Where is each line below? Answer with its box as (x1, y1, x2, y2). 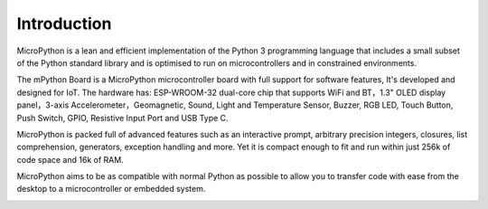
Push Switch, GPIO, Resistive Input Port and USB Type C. (16, 112, 230, 123)
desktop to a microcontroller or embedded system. (16, 184, 206, 195)
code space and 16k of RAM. (16, 154, 124, 165)
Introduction (16, 14, 112, 33)
